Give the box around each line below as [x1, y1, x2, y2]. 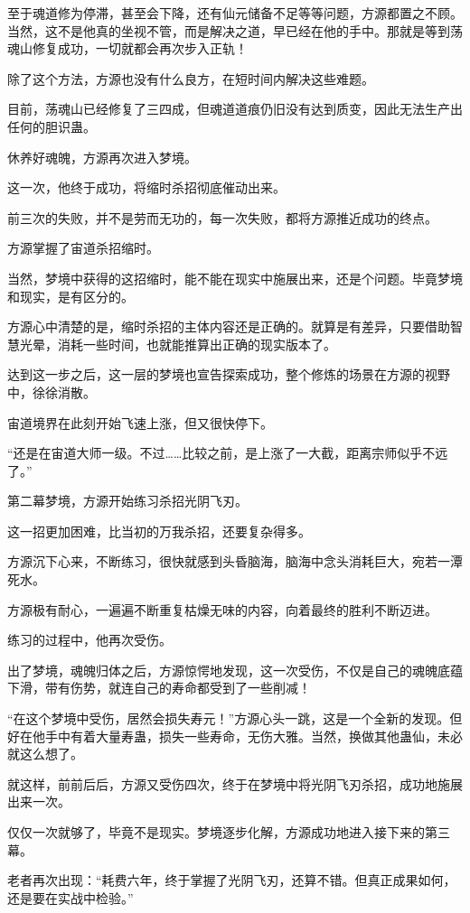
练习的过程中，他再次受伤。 [7, 630, 172, 649]
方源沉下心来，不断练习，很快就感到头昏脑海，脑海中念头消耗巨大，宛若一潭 [7, 552, 463, 571]
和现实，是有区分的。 [7, 286, 134, 305]
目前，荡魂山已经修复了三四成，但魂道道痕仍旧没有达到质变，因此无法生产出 [7, 99, 463, 118]
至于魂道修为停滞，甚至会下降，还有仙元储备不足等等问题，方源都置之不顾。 [7, 4, 463, 22]
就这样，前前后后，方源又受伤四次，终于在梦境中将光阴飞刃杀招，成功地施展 [7, 774, 463, 793]
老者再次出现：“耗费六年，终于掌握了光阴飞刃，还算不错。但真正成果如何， [7, 871, 456, 890]
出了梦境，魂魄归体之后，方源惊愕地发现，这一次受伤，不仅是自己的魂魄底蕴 [7, 660, 463, 679]
